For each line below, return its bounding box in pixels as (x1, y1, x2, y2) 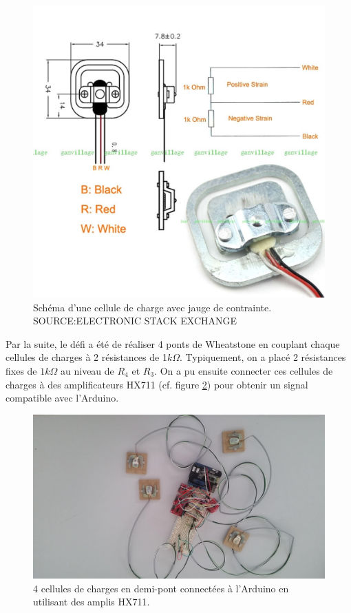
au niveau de (61, 363, 114, 377)
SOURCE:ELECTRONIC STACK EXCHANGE (33, 313, 237, 328)
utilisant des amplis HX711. (33, 594, 150, 609)
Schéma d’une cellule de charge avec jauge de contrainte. (33, 300, 272, 314)
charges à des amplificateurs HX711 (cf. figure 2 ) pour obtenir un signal (6, 377, 308, 391)
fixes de (6, 363, 37, 377)
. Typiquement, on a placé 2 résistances (180, 350, 346, 364)
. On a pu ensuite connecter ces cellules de (154, 363, 333, 377)
